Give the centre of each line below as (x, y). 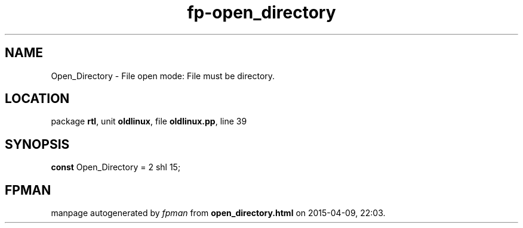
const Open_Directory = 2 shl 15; (116, 167)
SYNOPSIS (37, 144)
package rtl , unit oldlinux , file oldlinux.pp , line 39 (149, 121)
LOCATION (37, 99)
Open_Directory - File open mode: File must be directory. (163, 76)
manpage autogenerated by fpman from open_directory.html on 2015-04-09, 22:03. (218, 213)
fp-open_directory (261, 13)
